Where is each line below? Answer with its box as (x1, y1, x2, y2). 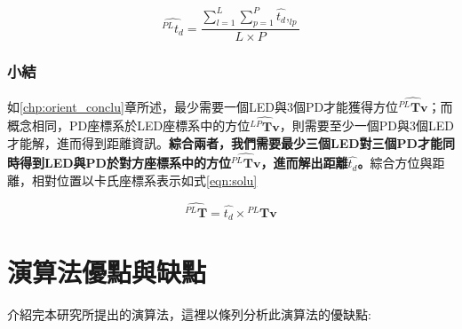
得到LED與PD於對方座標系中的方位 (19, 153, 231, 172)
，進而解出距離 (260, 153, 348, 172)
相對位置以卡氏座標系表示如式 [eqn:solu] (31, 170, 258, 189)
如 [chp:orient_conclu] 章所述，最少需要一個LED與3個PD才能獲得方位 (7, 97, 399, 115)
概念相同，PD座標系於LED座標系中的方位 (7, 116, 251, 135)
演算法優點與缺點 (7, 254, 207, 290)
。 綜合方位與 (357, 153, 433, 172)
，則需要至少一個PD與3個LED (279, 116, 454, 135)
